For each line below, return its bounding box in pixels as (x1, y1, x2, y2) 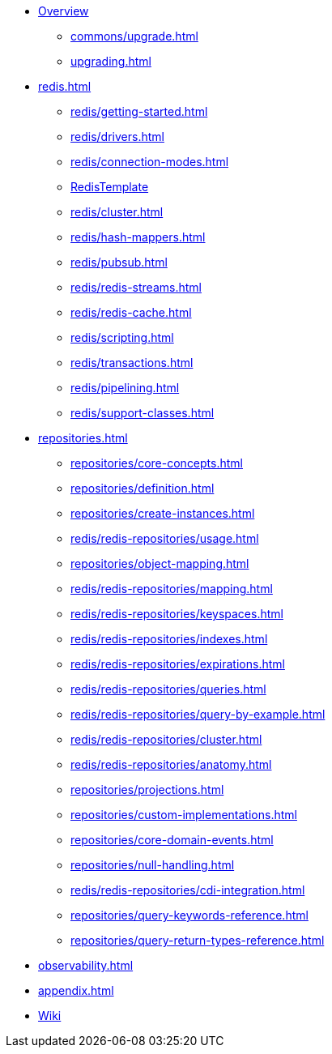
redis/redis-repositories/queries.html (70, 682, 266, 696)
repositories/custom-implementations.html (70, 808, 297, 821)
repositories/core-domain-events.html (70, 833, 274, 847)
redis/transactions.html (70, 356, 194, 369)
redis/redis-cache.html (70, 305, 192, 319)
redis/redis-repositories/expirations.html (70, 657, 285, 671)
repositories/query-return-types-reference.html (70, 933, 325, 947)
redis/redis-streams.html (70, 280, 202, 294)
